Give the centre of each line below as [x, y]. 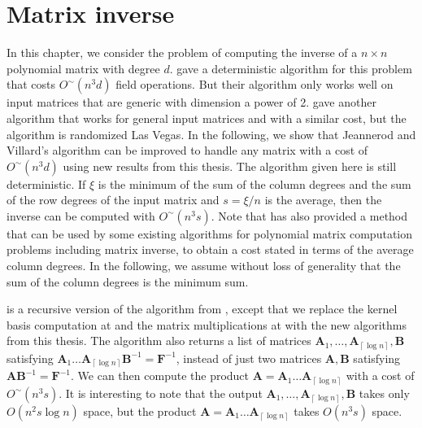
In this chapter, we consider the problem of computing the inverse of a [182, 52]
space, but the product [140, 411]
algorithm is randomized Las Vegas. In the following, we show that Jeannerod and [211, 134]
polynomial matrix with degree [83, 68]
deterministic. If [46, 183]
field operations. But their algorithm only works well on [255, 84]
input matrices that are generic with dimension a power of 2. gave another [191, 102]
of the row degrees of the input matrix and [113, 200]
